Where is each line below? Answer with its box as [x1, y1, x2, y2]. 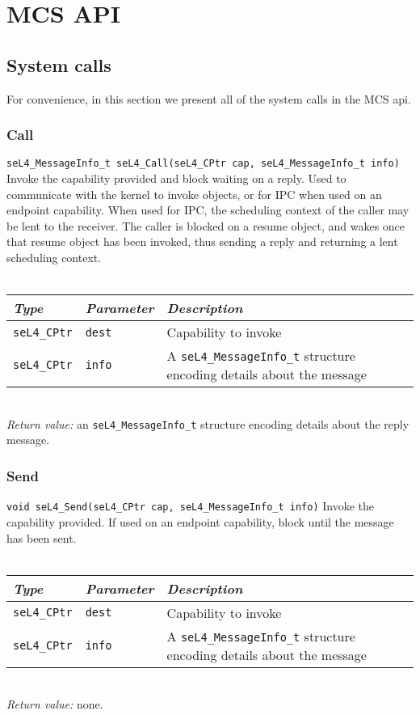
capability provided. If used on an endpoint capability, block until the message [6, 513, 394, 530]
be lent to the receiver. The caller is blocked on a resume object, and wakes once [6, 217, 405, 234]
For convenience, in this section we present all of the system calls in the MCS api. [6, 90, 411, 107]
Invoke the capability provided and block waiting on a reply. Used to [6, 170, 346, 187]
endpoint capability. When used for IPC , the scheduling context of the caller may [6, 201, 409, 218]
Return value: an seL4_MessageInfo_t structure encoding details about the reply [6, 415, 409, 432]
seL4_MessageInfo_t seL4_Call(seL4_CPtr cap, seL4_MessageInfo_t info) [6, 158, 400, 170]
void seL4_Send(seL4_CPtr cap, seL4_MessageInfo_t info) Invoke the [6, 497, 375, 514]
